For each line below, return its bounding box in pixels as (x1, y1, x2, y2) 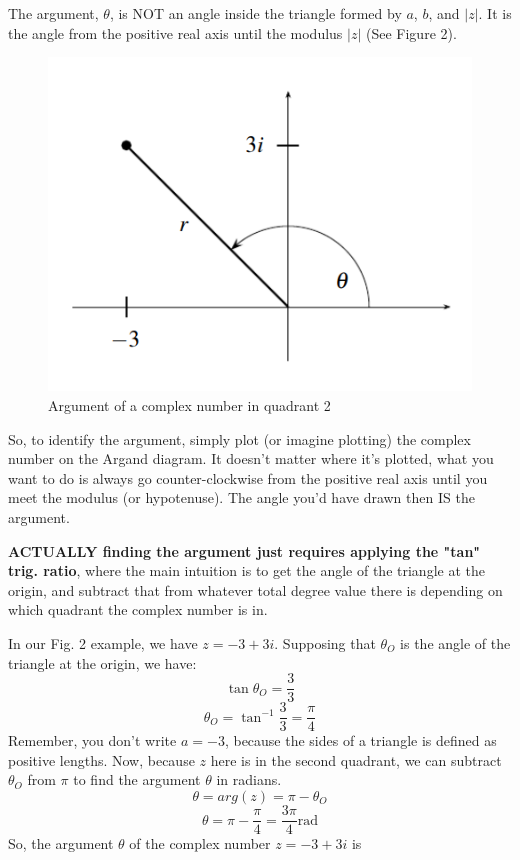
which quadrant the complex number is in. (8, 599, 268, 620)
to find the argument (73, 769, 201, 790)
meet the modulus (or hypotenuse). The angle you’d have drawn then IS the (8, 487, 475, 508)
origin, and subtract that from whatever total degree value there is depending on (8, 579, 503, 600)
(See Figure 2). (366, 22, 457, 43)
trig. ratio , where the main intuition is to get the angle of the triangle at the (8, 560, 485, 581)
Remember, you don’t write (8, 730, 177, 751)
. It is (478, 3, 512, 23)
